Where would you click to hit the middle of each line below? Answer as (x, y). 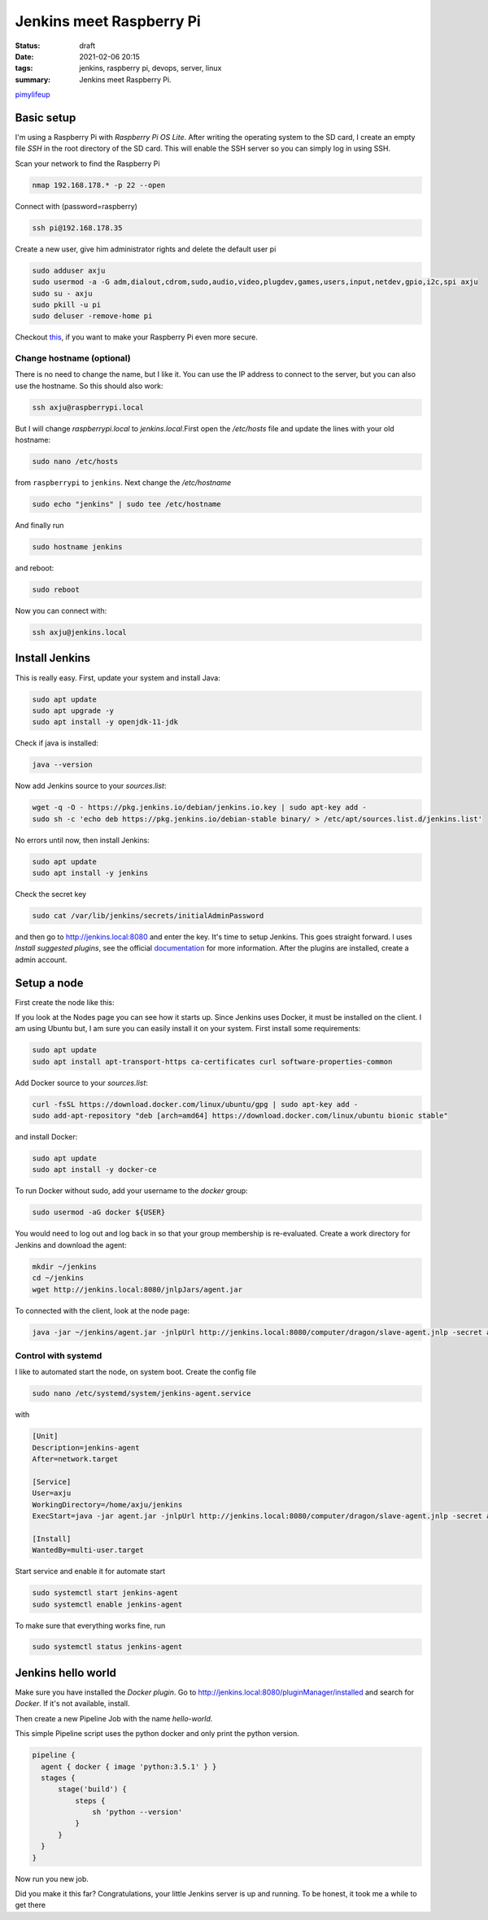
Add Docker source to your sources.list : (81, 1082)
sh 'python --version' (137, 1812)
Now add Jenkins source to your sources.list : (91, 786)
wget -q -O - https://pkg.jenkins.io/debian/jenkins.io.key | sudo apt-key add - (200, 807)
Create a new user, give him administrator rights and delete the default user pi (146, 249)
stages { (58, 1778)
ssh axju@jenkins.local (80, 632)
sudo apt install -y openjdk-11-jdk (105, 722)
